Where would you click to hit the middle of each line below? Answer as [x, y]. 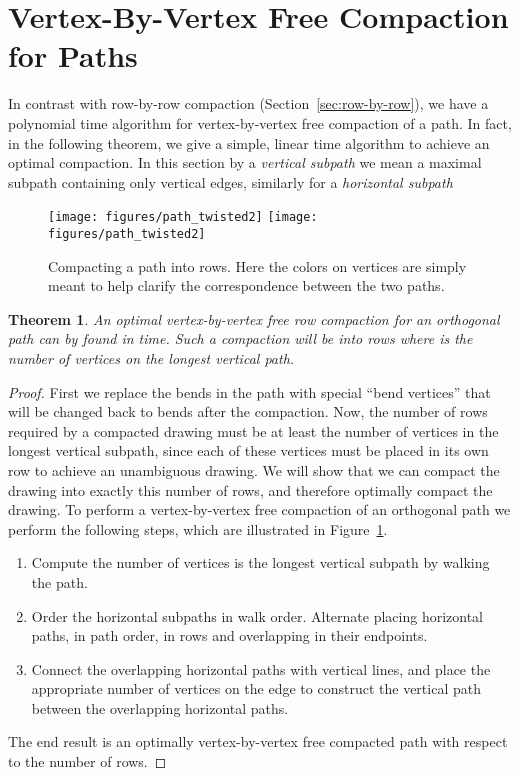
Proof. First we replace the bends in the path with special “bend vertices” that [249, 391]
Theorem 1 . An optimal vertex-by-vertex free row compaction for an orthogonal [254, 318]
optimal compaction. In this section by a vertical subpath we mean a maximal [245, 162]
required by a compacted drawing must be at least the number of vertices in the [253, 430]
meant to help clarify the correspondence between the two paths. [246, 285]
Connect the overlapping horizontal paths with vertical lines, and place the [261, 668]
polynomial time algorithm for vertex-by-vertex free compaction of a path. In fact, [260, 122]
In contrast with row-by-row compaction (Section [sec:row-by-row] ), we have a [248, 103]
